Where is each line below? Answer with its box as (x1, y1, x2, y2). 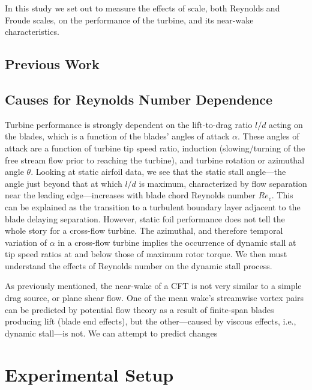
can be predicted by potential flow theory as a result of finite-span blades (5, 303, 274, 315)
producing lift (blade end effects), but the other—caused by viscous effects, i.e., (5, 315, 296, 328)
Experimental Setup (5, 362, 174, 386)
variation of (5, 236, 47, 248)
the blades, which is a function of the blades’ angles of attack (5, 130, 230, 142)
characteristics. (5, 25, 59, 38)
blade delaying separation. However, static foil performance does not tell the (5, 212, 285, 225)
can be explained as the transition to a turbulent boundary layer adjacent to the (5, 200, 301, 213)
